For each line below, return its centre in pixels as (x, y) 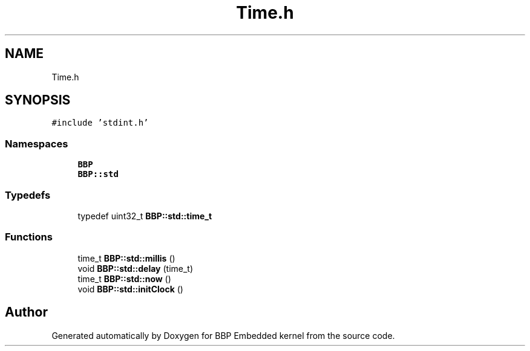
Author (26, 312)
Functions (29, 237)
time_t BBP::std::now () (124, 279)
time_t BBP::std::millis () (126, 258)
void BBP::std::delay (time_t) (136, 268)
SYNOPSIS (38, 100)
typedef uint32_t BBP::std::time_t (145, 216)
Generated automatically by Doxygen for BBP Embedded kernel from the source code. (223, 335)
